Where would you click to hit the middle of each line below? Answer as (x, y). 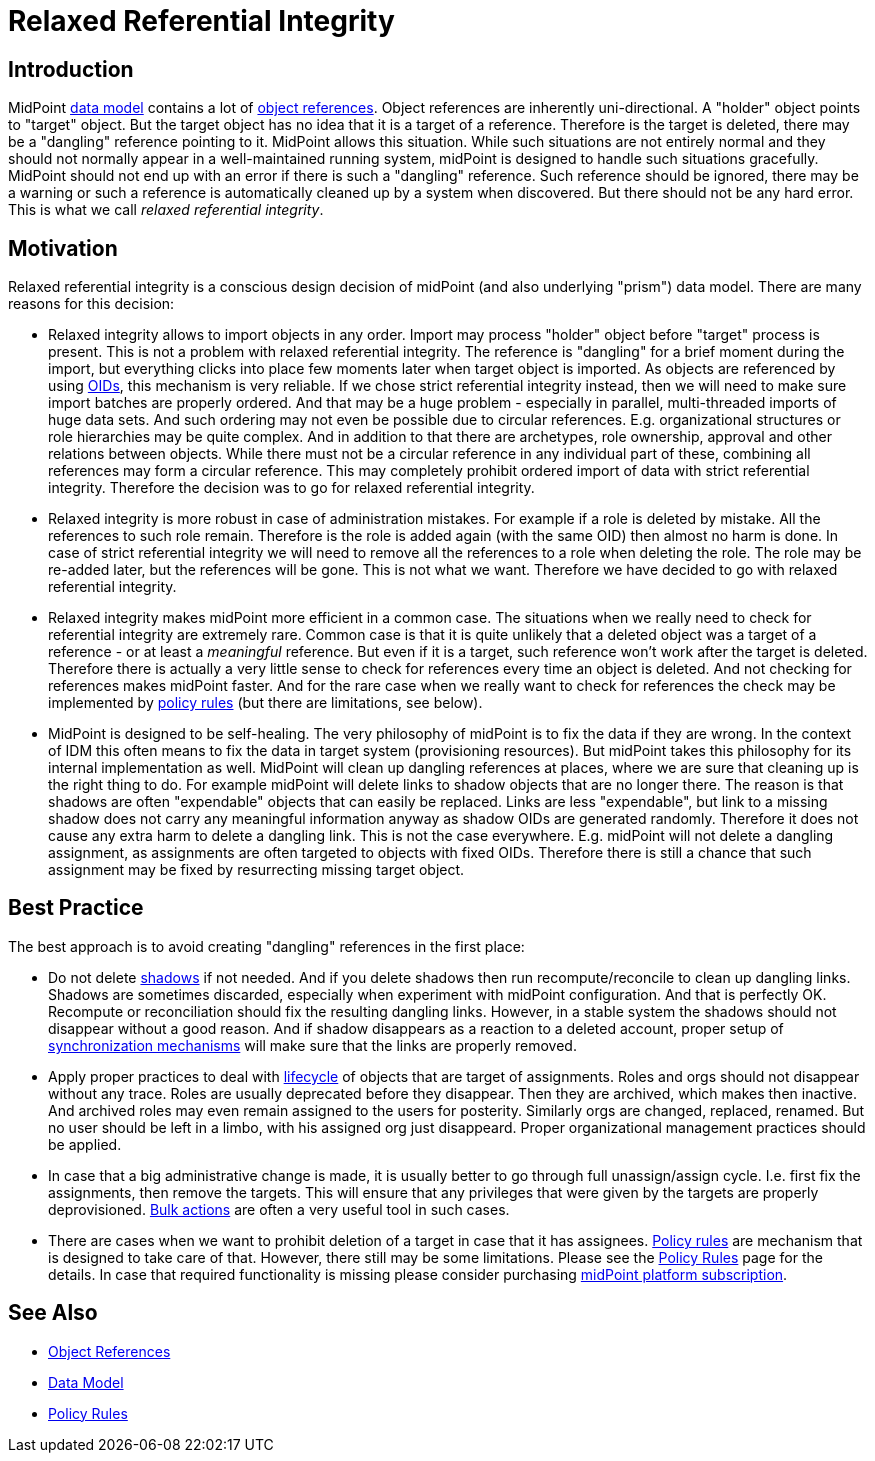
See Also (53, 1313)
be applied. (85, 1144)
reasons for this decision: (91, 304)
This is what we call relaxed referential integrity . (166, 210)
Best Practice (76, 908)
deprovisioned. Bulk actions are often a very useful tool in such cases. (279, 1209)
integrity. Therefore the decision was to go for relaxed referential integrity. (291, 488)
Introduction (71, 69)
